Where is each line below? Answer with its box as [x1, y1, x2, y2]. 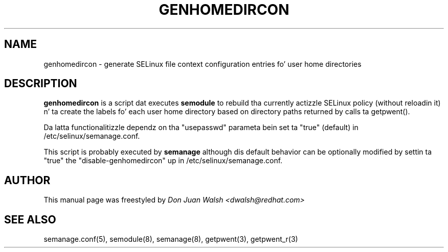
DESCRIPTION [4, 77, 77, 90]
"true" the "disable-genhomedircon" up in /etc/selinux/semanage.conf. [43, 156, 283, 165]
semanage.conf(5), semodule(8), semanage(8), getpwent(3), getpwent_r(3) [43, 235, 298, 244]
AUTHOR [4, 173, 51, 187]
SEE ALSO [4, 213, 56, 226]
